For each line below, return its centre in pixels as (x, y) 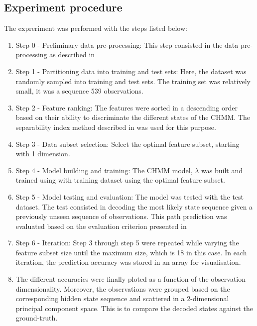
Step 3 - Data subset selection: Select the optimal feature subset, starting (128, 144)
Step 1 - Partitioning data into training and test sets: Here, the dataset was (131, 71)
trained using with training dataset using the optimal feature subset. (120, 180)
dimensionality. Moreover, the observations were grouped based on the (123, 288)
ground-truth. (37, 318)
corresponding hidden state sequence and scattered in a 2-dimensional (122, 298)
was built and (222, 170)
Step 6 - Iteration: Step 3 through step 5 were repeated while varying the (127, 243)
